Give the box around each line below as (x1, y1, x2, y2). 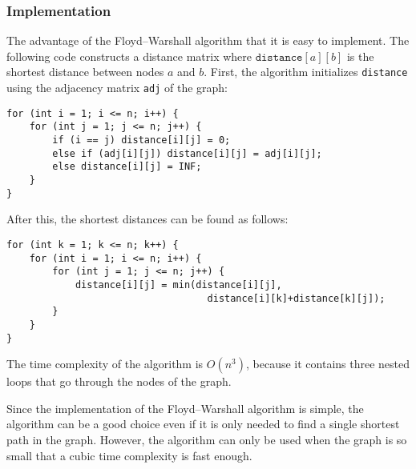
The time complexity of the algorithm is (6, 355, 204, 372)
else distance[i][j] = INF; (52, 161, 202, 173)
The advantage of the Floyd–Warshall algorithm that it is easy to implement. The (6, 32, 410, 49)
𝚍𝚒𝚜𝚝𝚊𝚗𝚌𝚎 (255, 51, 303, 63)
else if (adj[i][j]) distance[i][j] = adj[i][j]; (52, 147, 322, 159)
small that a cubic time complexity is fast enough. (6, 447, 252, 463)
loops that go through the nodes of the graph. (6, 373, 232, 390)
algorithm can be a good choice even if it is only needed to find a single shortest (6, 415, 400, 432)
